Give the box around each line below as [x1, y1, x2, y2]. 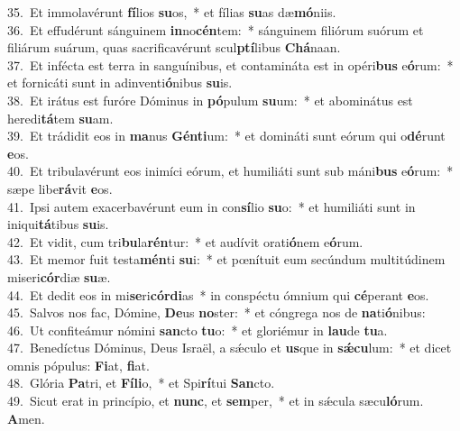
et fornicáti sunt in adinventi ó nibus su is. [7, 73, 233, 92]
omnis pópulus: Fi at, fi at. [7, 355, 150, 374]
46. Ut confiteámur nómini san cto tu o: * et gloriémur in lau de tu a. [7, 320, 388, 339]
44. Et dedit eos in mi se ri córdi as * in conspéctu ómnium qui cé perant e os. [7, 285, 429, 304]
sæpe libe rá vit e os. [7, 179, 113, 197]
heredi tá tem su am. [7, 108, 114, 127]
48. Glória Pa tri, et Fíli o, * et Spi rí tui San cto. [7, 373, 275, 392]
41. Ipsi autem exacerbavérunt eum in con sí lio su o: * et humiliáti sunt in [7, 197, 416, 215]
